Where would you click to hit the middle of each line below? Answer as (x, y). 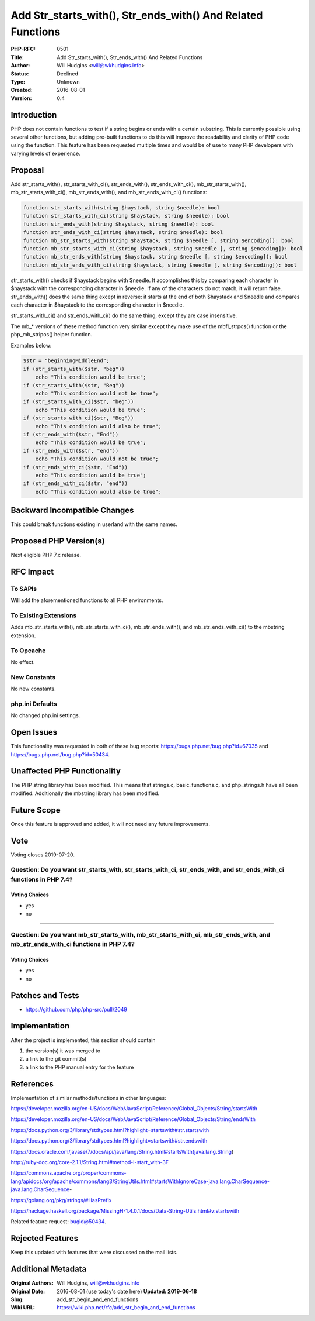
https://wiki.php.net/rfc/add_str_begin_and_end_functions (126, 1308)
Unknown (68, 81)
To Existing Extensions (44, 615)
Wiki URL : (23, 1308)
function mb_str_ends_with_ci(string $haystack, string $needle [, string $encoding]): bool (160, 265)
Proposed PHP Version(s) (58, 541)
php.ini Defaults (34, 704)
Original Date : (28, 1291)
